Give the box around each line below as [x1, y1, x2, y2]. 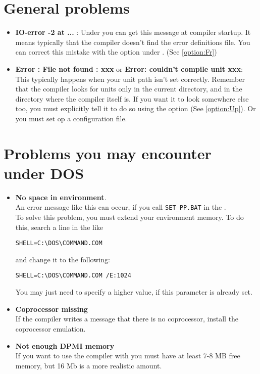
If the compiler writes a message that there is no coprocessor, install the [15, 313, 239, 324]
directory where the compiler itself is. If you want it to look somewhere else [15, 93, 249, 104]
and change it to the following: [15, 254, 110, 264]
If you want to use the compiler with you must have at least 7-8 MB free [15, 350, 240, 361]
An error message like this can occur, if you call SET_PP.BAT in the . [15, 202, 226, 212]
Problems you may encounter [4, 143, 212, 163]
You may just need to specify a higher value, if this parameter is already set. [15, 287, 252, 297]
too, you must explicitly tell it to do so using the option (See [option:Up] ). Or [15, 103, 256, 114]
